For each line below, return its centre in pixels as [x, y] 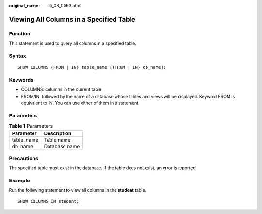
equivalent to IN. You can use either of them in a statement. [81, 103]
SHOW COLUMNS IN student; [49, 201]
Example [19, 181]
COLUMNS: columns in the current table [61, 89]
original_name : [25, 6]
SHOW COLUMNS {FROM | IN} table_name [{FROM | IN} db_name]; [92, 67]
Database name [62, 146]
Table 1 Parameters [31, 126]
